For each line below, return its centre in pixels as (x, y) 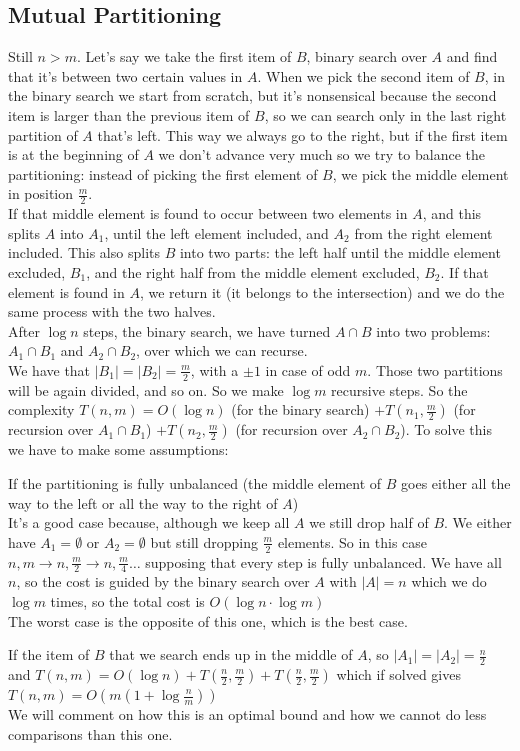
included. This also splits (84, 252)
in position (41, 193)
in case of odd (308, 369)
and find (472, 56)
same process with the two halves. (112, 311)
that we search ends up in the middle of (231, 654)
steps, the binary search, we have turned (207, 330)
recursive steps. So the (399, 389)
